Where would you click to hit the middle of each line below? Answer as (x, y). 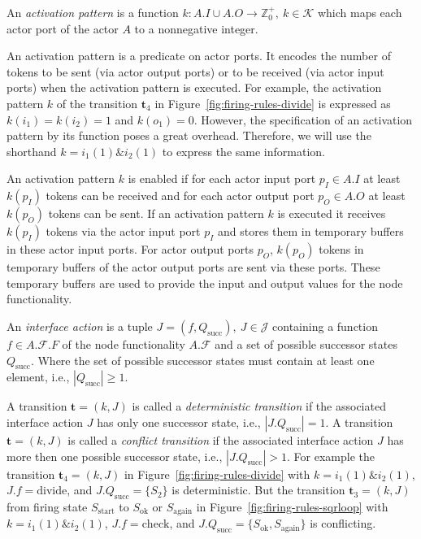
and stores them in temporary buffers (310, 231)
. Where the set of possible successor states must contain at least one (202, 360)
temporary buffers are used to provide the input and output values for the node (205, 283)
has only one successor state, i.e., (179, 422)
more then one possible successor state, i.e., (115, 456)
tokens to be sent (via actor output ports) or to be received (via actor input (195, 71)
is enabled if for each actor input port (222, 178)
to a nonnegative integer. (196, 28)
